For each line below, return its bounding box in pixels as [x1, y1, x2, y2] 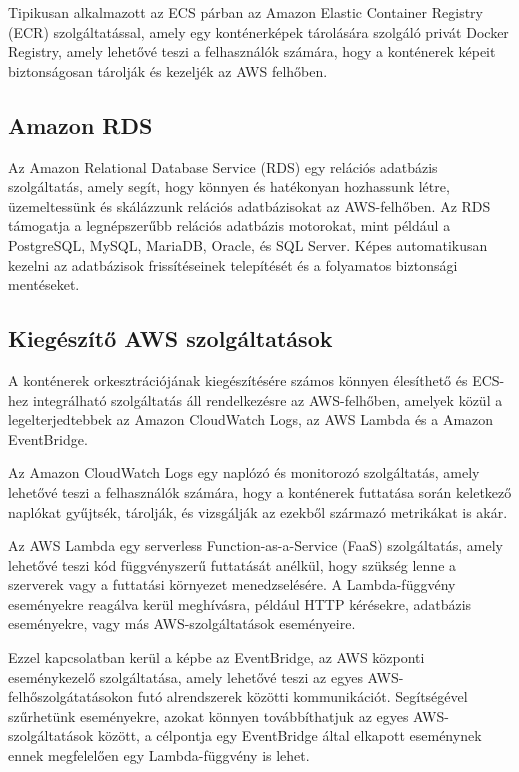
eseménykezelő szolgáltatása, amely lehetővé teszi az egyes [8, 666, 363, 687]
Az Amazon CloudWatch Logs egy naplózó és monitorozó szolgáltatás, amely [8, 462, 480, 483]
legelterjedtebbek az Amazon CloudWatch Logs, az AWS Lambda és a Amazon [8, 409, 494, 430]
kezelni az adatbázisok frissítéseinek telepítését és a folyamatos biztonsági [8, 254, 458, 275]
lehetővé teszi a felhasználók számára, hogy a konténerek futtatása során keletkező [8, 481, 512, 502]
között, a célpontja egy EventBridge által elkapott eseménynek [97, 725, 482, 746]
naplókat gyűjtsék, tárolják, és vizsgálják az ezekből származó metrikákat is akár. [8, 501, 508, 522]
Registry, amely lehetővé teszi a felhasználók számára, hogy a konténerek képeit [8, 41, 496, 62]
